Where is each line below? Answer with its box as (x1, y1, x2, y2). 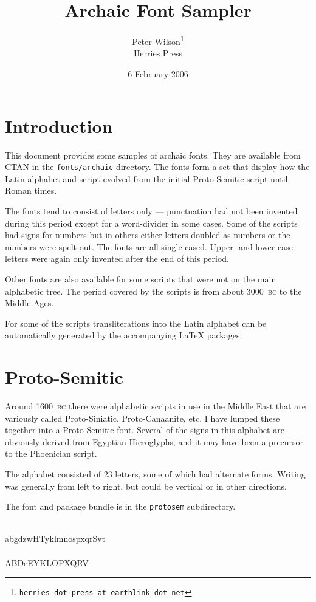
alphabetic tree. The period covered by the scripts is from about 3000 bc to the (5, 284, 302, 297)
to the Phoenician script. (5, 447, 97, 460)
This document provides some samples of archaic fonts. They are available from (5, 148, 301, 161)
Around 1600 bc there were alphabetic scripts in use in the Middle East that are (5, 400, 306, 412)
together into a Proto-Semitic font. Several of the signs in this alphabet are (5, 423, 284, 436)
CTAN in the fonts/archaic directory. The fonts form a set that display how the (5, 160, 310, 173)
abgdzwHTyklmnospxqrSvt (5, 532, 106, 545)
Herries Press (133, 47, 183, 60)
